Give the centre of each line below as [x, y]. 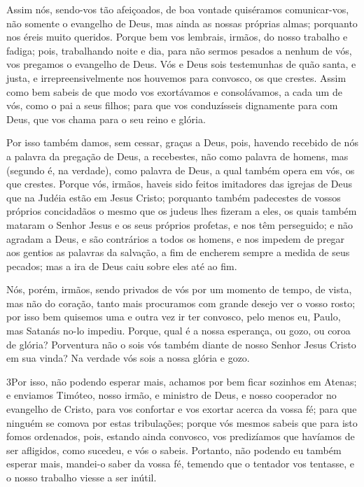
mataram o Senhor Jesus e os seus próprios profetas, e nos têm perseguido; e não [180, 224]
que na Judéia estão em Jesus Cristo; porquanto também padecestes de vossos [174, 197]
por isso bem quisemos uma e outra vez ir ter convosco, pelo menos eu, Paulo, [174, 317]
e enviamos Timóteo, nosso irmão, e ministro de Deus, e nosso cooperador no [171, 395]
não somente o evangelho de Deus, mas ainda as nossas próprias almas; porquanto [182, 23]
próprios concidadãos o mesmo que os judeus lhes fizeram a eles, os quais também [182, 211]
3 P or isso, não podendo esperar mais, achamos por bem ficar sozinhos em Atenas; [182, 381]
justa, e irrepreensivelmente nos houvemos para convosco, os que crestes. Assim [176, 77]
